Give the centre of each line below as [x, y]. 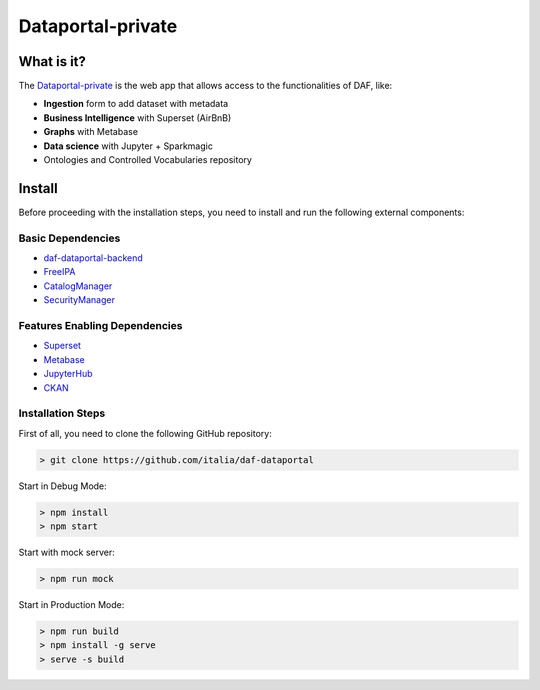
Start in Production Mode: [71, 604]
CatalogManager [78, 286]
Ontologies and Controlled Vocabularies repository [147, 160]
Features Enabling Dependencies [100, 325]
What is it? [52, 61]
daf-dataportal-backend [93, 258]
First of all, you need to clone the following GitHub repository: [145, 433]
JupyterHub [68, 374]
